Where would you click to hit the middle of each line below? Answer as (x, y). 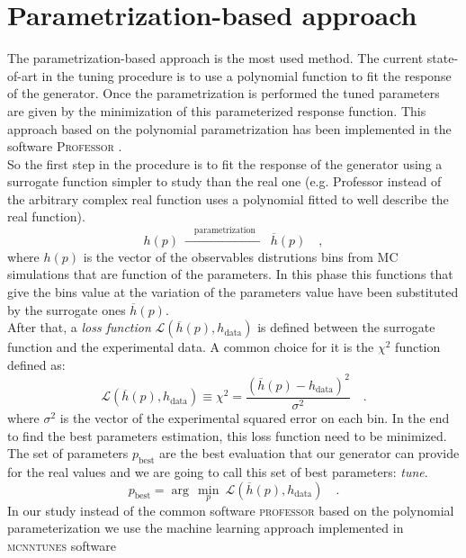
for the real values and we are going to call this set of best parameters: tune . (218, 471)
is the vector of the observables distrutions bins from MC (241, 256)
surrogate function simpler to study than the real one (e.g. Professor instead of (224, 181)
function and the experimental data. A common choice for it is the (191, 347)
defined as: (36, 364)
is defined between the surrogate (346, 327)
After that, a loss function (79, 327)
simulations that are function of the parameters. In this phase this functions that (230, 274)
